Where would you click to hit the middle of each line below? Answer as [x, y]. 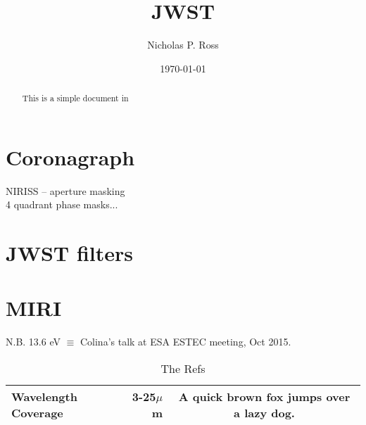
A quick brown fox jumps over [264, 396]
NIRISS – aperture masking [65, 190]
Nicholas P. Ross [183, 45]
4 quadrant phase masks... [62, 204]
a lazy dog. [264, 412]
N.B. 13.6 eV [33, 342]
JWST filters [70, 253]
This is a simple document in [75, 98]
